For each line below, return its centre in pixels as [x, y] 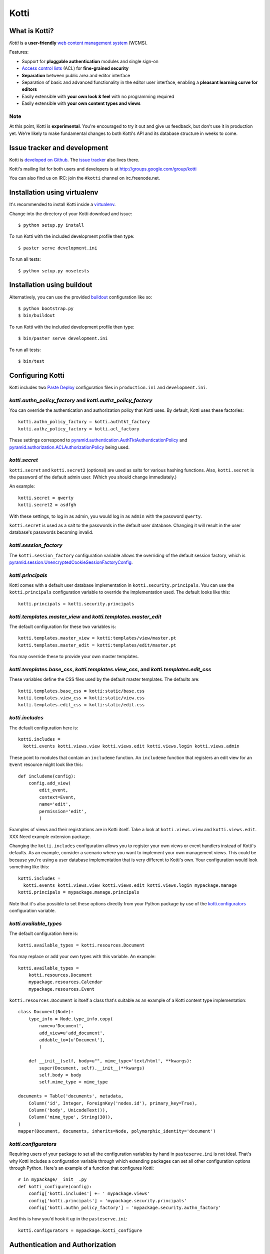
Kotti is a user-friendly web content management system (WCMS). [78, 43]
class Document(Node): [46, 1012]
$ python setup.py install [51, 225]
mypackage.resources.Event [61, 989]
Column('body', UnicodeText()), [68, 1110]
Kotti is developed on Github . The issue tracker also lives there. [74, 160]
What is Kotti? [31, 31]
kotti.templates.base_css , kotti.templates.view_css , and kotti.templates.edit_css [110, 669]
